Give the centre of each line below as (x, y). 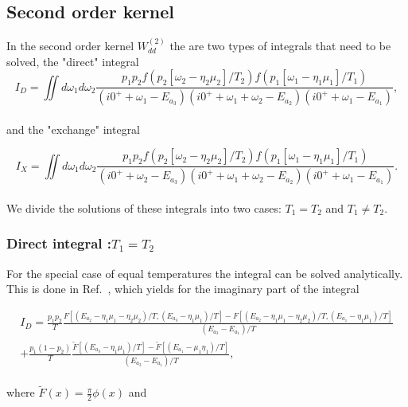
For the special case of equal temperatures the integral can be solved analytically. (205, 273)
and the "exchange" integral (74, 129)
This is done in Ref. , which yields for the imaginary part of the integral (183, 289)
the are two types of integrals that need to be (280, 46)
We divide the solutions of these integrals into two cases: (144, 207)
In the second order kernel (70, 46)
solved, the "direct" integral (73, 61)
